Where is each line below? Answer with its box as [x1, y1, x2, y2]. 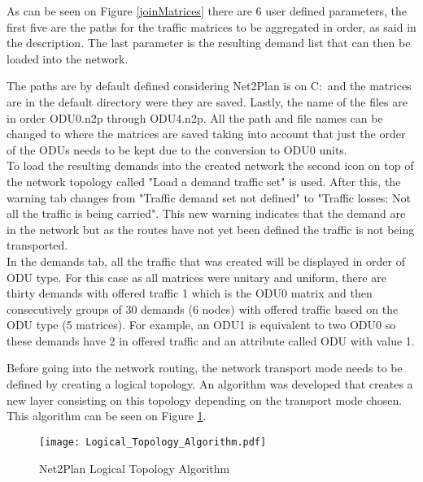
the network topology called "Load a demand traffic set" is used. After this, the [7, 172, 401, 189]
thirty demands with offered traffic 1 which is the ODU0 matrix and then [7, 284, 373, 302]
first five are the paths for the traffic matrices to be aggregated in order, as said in [7, 18, 416, 35]
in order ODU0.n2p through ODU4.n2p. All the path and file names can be [7, 109, 383, 126]
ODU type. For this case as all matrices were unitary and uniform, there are [7, 268, 386, 285]
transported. [7, 237, 68, 254]
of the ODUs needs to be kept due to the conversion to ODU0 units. [7, 141, 347, 158]
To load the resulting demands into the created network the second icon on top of [7, 157, 414, 174]
